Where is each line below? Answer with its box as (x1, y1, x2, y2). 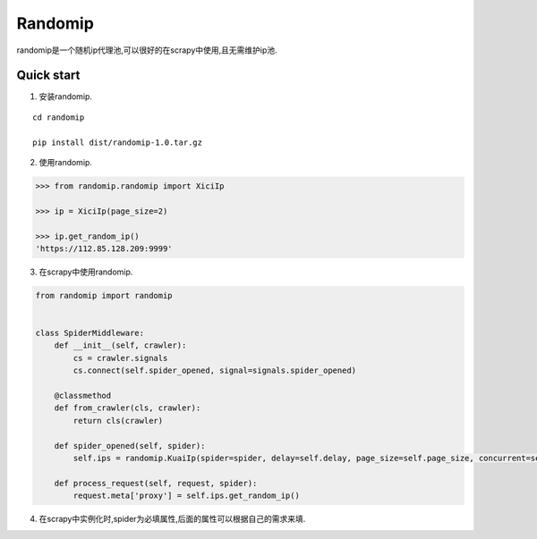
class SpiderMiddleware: (35, 328, 145, 339)
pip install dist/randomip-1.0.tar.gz (32, 137, 203, 147)
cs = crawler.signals (72, 353, 168, 363)
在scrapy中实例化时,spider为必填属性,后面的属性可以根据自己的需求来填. (38, 514, 306, 525)
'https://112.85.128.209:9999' (35, 243, 174, 254)
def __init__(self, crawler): (54, 341, 187, 350)
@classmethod (54, 391, 112, 401)
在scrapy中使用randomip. (38, 266, 133, 277)
